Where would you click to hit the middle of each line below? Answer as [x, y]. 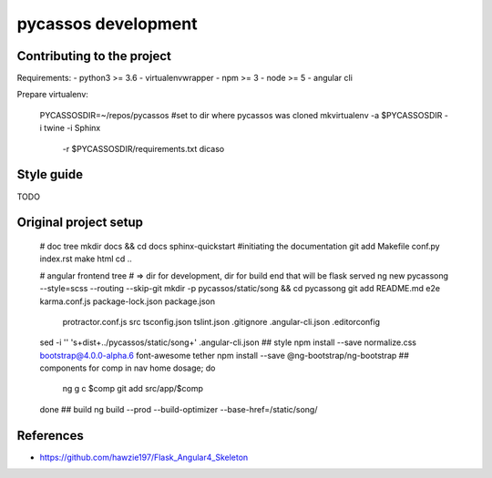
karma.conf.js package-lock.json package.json [128, 301]
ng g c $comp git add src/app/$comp [133, 389]
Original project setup [80, 223]
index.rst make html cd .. [86, 259]
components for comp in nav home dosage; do [128, 368]
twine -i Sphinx [72, 128]
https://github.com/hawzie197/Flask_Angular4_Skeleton [144, 457]
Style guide [50, 174]
